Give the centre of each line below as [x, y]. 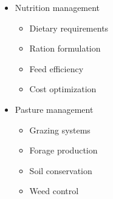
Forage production [63, 150]
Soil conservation [61, 170]
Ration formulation [65, 48]
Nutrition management [57, 7]
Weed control [54, 191]
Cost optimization [63, 89]
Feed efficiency [56, 68]
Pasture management [54, 109]
